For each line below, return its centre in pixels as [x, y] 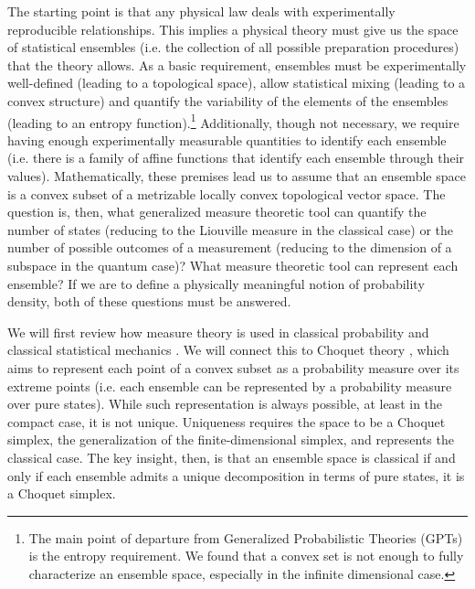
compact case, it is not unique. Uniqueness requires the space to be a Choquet [227, 421]
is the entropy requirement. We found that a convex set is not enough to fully [246, 556]
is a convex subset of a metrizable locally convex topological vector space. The [227, 193]
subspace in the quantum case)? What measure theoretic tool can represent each [233, 265]
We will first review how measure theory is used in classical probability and [218, 332]
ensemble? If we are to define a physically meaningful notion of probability [216, 283]
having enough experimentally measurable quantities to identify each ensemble [227, 139]
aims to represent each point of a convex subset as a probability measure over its [233, 367]
